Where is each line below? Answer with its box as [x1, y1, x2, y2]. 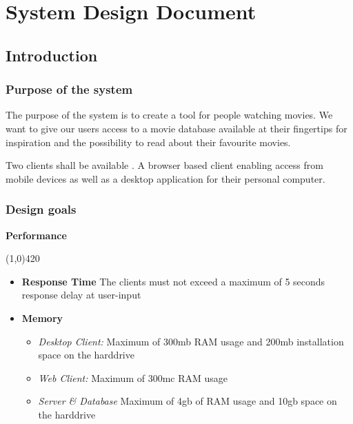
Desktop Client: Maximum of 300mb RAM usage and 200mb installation [38, 334, 344, 348]
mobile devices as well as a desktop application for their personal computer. [6, 171, 325, 185]
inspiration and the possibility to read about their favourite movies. [6, 134, 291, 149]
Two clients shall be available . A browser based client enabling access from [6, 158, 323, 172]
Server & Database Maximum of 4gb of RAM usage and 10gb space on [38, 394, 337, 408]
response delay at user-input [21, 287, 141, 302]
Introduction [6, 44, 98, 65]
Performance [6, 228, 67, 242]
